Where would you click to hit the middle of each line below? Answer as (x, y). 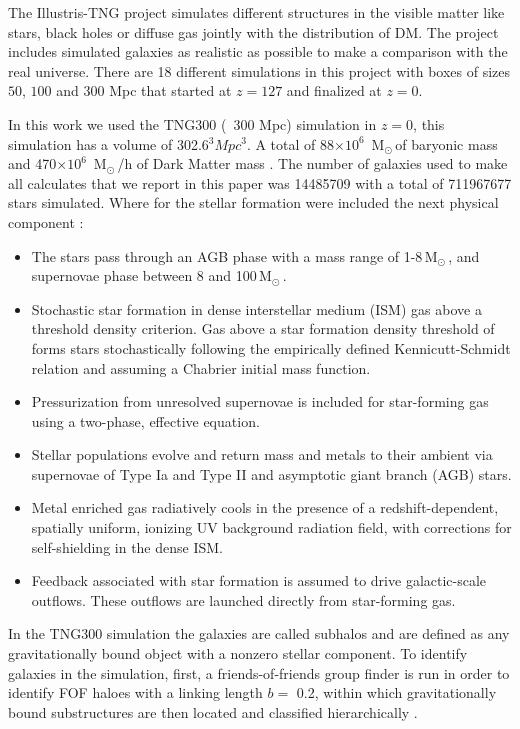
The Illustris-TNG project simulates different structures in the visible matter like (256, 12)
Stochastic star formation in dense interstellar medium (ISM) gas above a (256, 308)
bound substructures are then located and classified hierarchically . (213, 711)
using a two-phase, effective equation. (145, 420)
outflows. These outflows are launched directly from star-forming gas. (243, 599)
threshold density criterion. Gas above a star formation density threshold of (263, 328)
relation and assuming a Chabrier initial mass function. (201, 367)
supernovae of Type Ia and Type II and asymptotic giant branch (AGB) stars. (271, 473)
